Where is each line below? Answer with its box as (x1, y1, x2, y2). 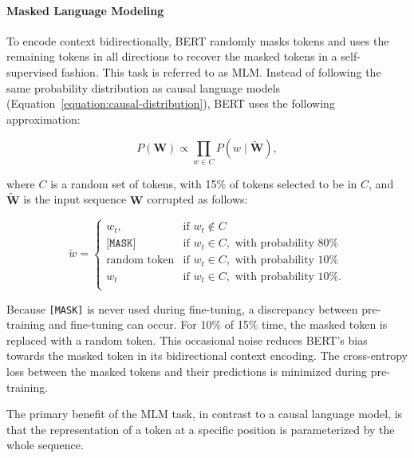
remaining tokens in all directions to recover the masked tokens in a (6, 48, 337, 65)
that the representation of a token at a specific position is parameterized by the (6, 420, 395, 437)
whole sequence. (6, 436, 84, 453)
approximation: (6, 110, 81, 127)
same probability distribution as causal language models (6, 79, 281, 96)
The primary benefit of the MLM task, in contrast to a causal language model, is (6, 405, 403, 422)
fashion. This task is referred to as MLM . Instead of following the (61, 63, 381, 80)
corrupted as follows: (147, 191, 248, 207)
